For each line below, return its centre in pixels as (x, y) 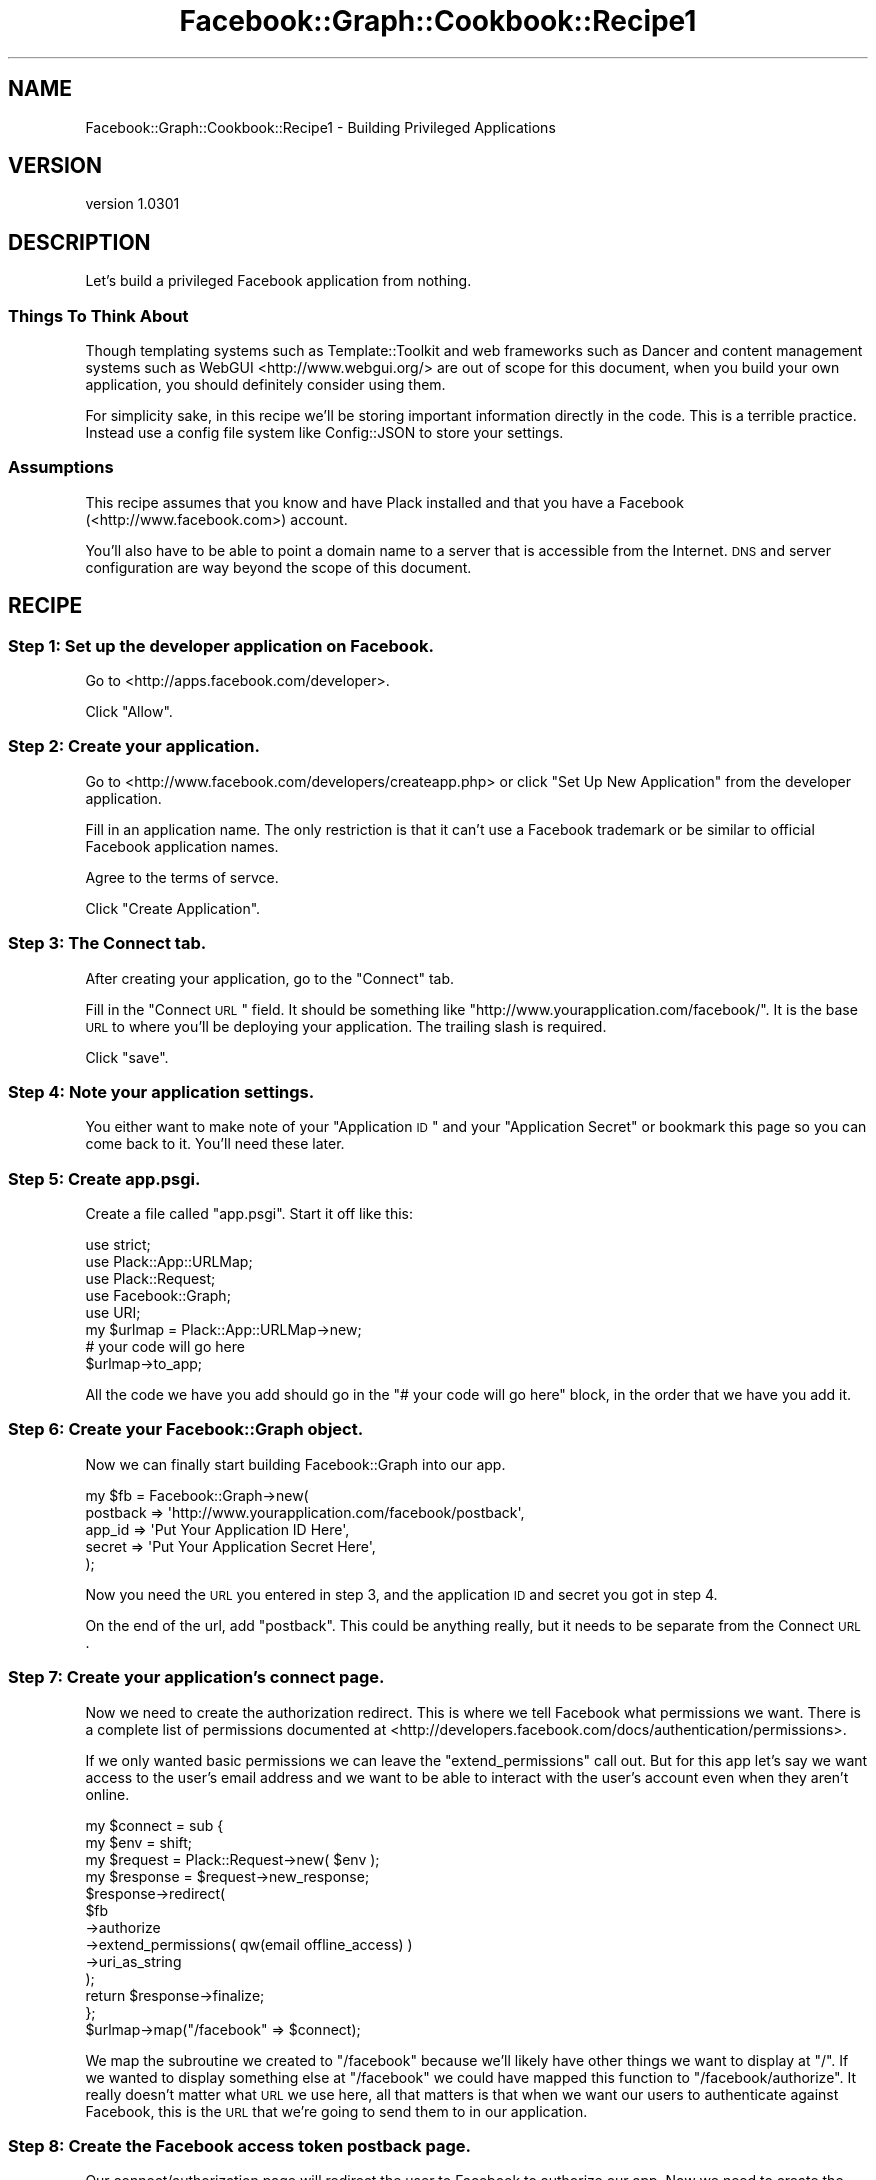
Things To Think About (98, 315)
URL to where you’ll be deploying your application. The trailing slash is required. (346, 1026)
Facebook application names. (182, 846)
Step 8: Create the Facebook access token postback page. (239, 2145)
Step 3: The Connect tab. (107, 943)
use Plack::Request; (150, 1278)
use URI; (113, 1312)
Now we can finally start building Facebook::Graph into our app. (295, 1464)
